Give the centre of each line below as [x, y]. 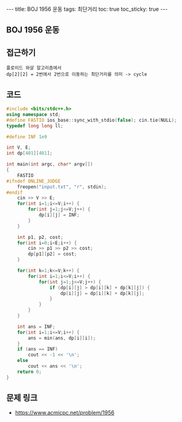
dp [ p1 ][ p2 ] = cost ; [53, 254]
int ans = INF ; [36, 327]
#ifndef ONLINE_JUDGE [34, 181]
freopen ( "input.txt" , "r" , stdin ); [62, 187]
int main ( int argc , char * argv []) [50, 164]
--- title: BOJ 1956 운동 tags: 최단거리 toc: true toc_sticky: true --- [87, 9]
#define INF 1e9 [27, 137]
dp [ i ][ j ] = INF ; [59, 215]
